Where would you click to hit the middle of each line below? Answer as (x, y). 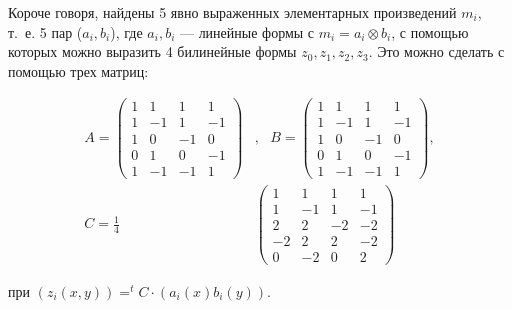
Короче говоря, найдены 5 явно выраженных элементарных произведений (232, 12)
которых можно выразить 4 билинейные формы (152, 51)
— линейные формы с (247, 31)
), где (126, 31)
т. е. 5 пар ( (45, 31)
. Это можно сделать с (436, 51)
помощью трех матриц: (78, 70)
